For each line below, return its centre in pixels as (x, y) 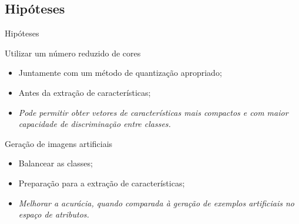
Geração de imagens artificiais (59, 143)
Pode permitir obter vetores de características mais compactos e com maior (153, 112)
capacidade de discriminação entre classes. (95, 124)
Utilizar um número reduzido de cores (73, 53)
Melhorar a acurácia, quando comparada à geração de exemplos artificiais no (157, 203)
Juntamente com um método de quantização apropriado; (120, 73)
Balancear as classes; (56, 163)
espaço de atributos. (54, 214)
